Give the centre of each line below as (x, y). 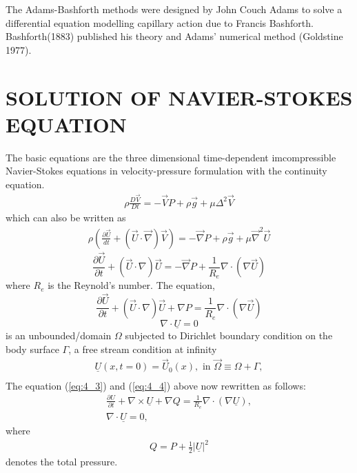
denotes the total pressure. (62, 462)
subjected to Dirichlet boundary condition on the (229, 335)
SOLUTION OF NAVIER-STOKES (179, 97)
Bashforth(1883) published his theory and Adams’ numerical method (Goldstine (174, 36)
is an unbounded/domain (59, 335)
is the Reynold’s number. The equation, (131, 285)
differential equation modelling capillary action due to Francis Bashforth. (160, 22)
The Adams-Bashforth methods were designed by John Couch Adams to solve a (174, 9)
